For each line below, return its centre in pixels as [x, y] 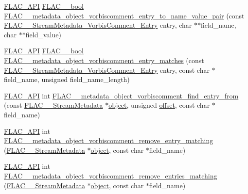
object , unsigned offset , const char [159, 105]
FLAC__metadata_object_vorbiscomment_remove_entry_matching [109, 140]
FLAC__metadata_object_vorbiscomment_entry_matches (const [104, 60]
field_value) [43, 34]
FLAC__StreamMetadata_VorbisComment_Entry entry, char [98, 25]
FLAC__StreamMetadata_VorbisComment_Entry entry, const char [107, 70]
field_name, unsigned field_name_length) [67, 79]
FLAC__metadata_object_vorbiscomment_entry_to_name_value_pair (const [124, 15]
